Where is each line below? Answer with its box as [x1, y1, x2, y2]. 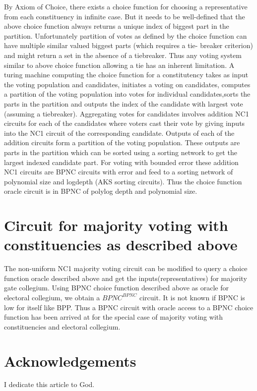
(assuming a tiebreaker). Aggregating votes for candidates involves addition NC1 [4, 108, 249, 118]
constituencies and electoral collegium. [4, 321, 121, 332]
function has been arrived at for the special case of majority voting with [4, 312, 223, 322]
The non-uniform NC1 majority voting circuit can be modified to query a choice [4, 263, 248, 274]
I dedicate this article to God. [4, 379, 95, 390]
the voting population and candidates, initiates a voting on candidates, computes [4, 79, 251, 89]
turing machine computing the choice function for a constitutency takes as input [4, 69, 249, 80]
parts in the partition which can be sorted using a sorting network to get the [4, 147, 237, 157]
